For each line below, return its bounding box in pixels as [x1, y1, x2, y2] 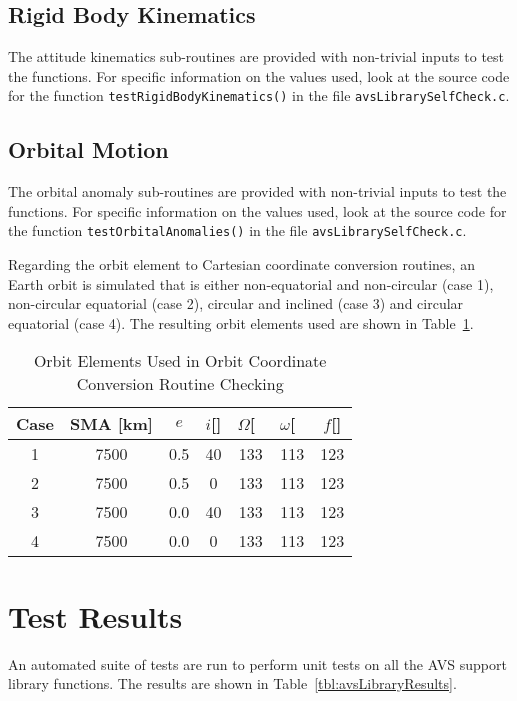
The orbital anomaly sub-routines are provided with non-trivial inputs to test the [8, 181, 507, 202]
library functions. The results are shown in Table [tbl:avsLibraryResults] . [8, 673, 457, 694]
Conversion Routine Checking [76, 372, 284, 396]
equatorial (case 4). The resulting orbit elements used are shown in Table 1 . [8, 312, 474, 333]
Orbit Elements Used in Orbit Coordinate [33, 349, 327, 373]
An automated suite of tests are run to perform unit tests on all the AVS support [8, 653, 507, 674]
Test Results [8, 595, 183, 636]
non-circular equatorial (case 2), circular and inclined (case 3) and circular [8, 293, 464, 314]
